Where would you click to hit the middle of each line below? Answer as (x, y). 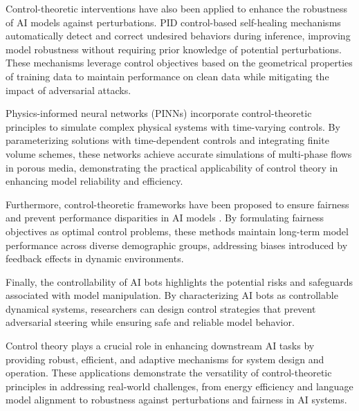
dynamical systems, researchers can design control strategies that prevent (161, 308)
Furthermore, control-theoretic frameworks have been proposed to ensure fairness (177, 204)
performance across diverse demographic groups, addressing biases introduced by (177, 245)
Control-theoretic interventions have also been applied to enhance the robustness (177, 8)
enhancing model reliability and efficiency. (94, 181)
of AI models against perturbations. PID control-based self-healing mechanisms (173, 22)
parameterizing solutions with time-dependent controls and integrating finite (167, 140)
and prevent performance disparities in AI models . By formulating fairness (165, 218)
